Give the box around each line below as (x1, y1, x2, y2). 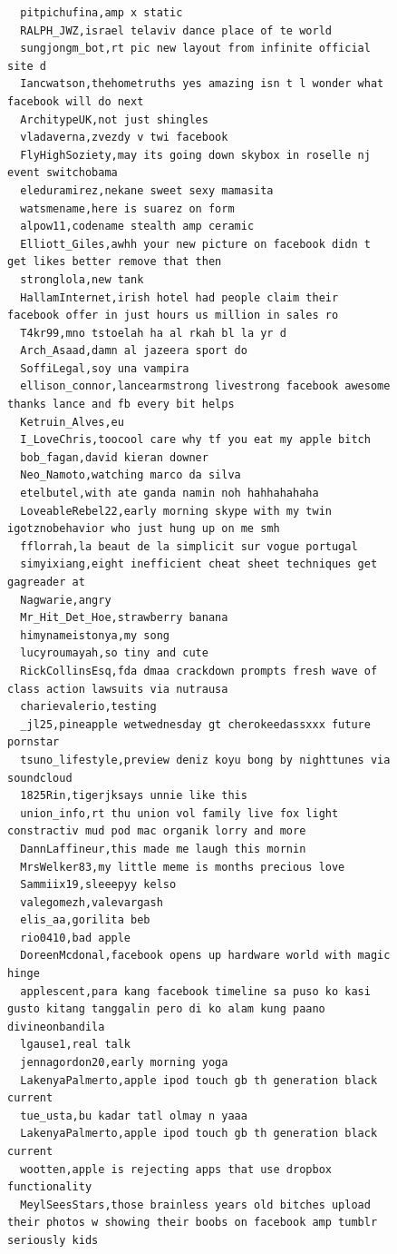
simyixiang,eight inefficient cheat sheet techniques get (20, 558, 378, 571)
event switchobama (7, 166, 118, 180)
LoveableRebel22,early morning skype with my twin (20, 504, 332, 518)
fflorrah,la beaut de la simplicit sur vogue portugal (20, 539, 358, 553)
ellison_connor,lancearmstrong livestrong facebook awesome (20, 380, 391, 393)
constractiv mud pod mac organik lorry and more (7, 824, 306, 838)
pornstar (7, 736, 60, 749)
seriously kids (7, 1233, 99, 1247)
